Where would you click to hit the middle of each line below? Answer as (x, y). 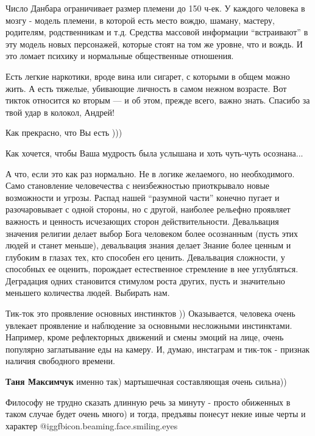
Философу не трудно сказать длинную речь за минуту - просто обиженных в (148, 402)
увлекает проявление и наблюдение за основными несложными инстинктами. (149, 325)
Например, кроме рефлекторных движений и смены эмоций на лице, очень (145, 337)
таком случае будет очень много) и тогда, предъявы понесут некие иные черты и (156, 414)
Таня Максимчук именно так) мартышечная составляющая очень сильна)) (146, 381)
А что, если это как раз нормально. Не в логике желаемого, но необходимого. (150, 173)
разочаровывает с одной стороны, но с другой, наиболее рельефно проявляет (148, 209)
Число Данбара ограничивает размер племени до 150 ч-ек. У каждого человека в (155, 8)
